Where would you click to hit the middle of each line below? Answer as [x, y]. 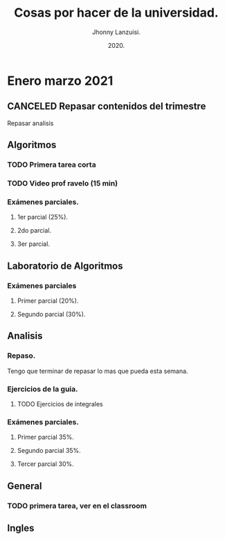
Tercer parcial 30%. [45, 464]
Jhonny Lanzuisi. [116, 32]
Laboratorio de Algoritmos [65, 266]
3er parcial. [34, 244]
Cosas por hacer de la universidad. [116, 13]
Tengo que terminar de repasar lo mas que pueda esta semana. [98, 371]
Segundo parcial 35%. [49, 451]
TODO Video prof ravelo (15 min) [63, 183]
